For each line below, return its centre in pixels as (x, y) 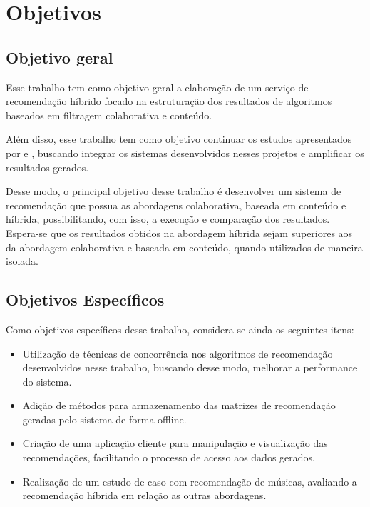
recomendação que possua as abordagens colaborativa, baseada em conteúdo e (176, 205)
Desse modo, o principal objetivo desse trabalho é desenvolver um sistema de (174, 191)
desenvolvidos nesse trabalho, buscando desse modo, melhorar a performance (190, 367)
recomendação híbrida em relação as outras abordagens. (144, 495)
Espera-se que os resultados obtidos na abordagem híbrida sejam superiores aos (179, 232)
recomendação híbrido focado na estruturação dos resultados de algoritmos (169, 101)
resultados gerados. (47, 167)
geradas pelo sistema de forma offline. (104, 419)
